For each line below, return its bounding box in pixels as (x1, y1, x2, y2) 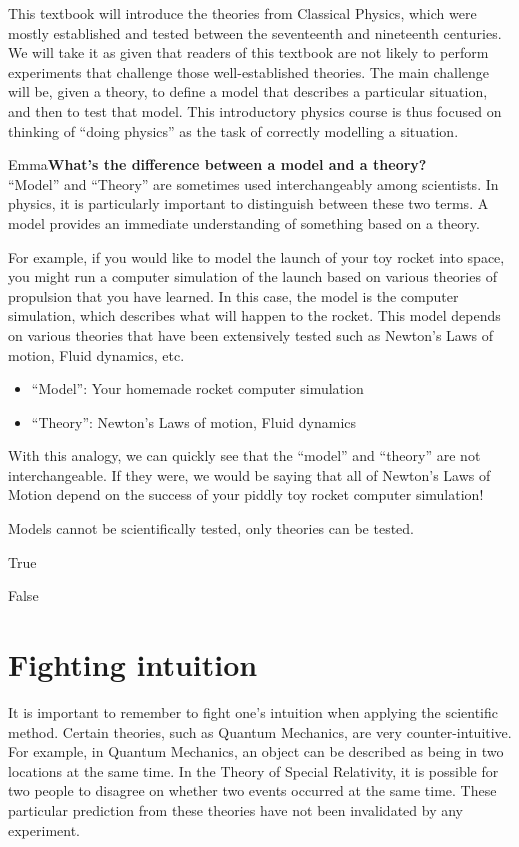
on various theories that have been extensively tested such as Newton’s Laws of (8, 324, 493, 345)
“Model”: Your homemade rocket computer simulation (31, 378, 364, 399)
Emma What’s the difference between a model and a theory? (8, 154, 427, 175)
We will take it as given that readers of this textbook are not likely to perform (8, 42, 489, 63)
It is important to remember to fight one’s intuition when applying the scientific (8, 701, 498, 722)
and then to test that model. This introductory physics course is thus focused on (8, 100, 502, 121)
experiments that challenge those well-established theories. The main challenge (8, 61, 490, 82)
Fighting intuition (8, 644, 258, 685)
